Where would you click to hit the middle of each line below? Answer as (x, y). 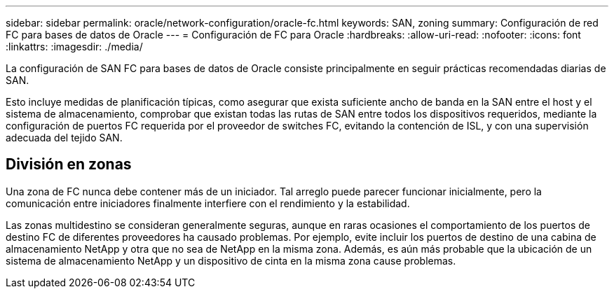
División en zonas (69, 164)
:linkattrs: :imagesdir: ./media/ (74, 47)
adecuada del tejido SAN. (64, 138)
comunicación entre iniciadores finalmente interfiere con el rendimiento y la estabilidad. (208, 203)
